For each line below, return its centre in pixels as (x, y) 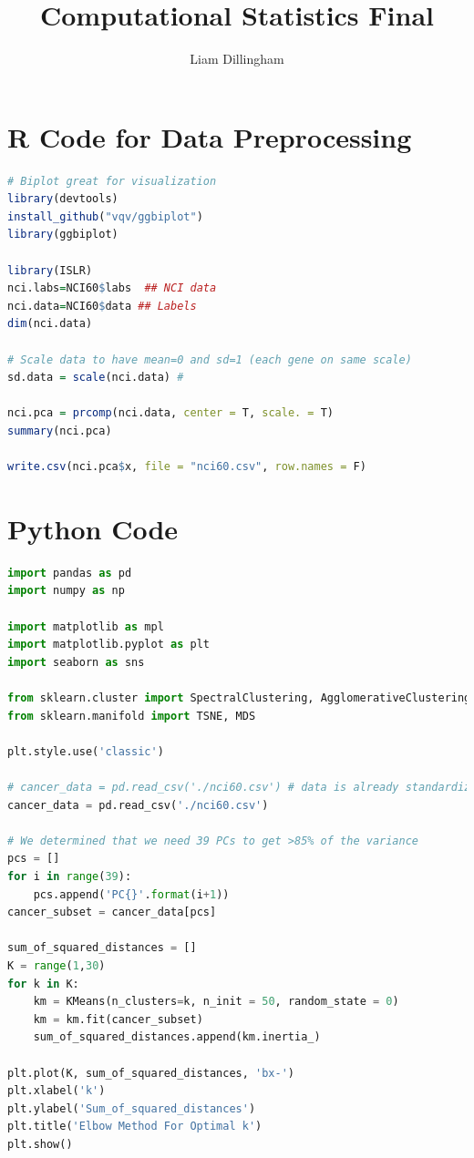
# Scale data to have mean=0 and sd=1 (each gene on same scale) (210, 359)
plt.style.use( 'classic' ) (86, 751)
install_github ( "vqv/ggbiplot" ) (105, 216)
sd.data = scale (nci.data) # (96, 378)
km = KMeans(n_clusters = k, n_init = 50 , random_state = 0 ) (216, 1002)
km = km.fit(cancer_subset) (118, 1019)
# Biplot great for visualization (112, 181)
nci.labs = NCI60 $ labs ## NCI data (112, 288)
